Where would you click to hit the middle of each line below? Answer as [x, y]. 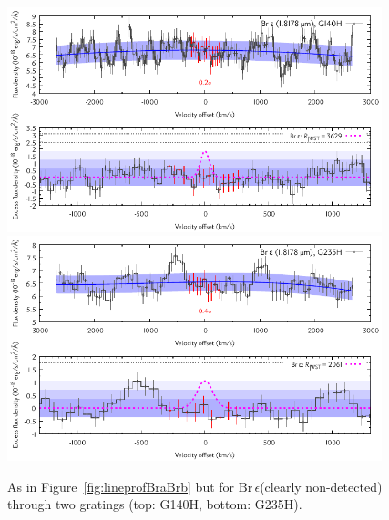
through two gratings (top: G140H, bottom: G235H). [155, 504]
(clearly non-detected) [321, 486]
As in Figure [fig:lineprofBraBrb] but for [121, 486]
